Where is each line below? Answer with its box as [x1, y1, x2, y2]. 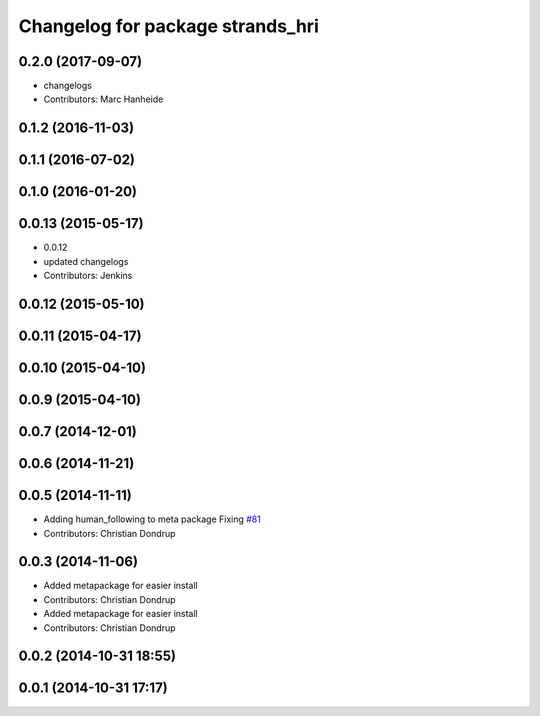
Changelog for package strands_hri [18, 15, 319, 37]
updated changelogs [43, 255, 129, 267]
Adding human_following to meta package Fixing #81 [43, 513, 262, 525]
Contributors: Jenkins [43, 270, 133, 282]
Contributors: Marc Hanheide [43, 93, 164, 105]
